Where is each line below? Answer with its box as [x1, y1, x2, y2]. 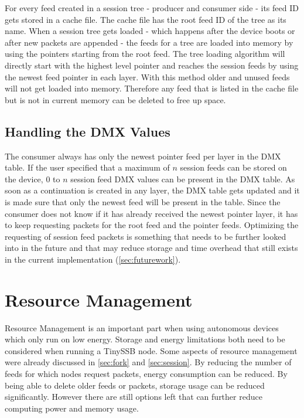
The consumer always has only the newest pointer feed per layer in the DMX [5, 149, 281, 162]
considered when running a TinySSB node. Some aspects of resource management [5, 344, 298, 356]
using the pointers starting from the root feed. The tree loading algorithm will [5, 47, 285, 60]
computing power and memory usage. [5, 402, 139, 414]
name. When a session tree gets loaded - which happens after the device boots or [5, 25, 295, 37]
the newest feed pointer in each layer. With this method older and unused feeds [5, 70, 290, 83]
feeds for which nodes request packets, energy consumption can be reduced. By [5, 367, 288, 379]
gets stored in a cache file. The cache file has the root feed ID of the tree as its [5, 13, 286, 25]
